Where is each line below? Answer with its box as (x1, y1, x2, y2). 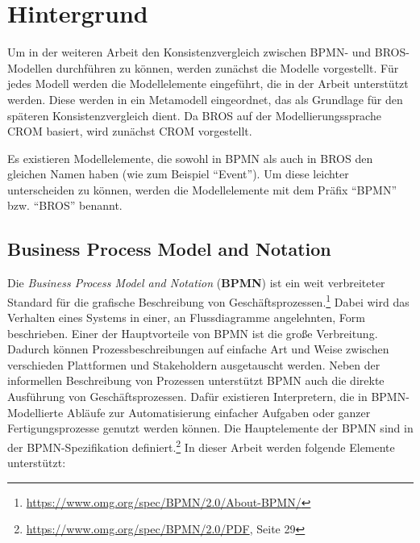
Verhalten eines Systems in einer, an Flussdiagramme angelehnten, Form (7, 309, 365, 326)
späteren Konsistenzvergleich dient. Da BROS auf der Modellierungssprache (7, 107, 381, 123)
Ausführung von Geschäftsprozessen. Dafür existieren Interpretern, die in (7, 388, 368, 405)
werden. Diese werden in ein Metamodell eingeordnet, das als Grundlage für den (7, 90, 403, 107)
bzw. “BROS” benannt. (7, 197, 123, 214)
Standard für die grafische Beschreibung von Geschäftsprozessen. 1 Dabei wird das (7, 290, 410, 310)
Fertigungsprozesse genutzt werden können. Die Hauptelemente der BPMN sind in (7, 420, 414, 436)
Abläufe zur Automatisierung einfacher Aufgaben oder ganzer (66, 403, 371, 420)
